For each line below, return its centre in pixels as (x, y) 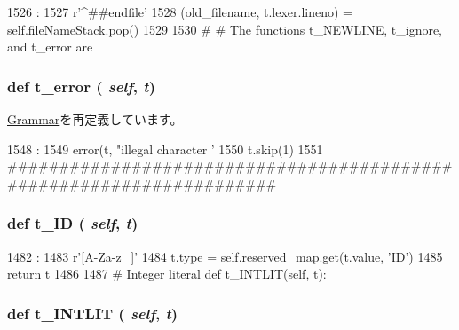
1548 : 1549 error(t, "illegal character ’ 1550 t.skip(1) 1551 (165, 149)
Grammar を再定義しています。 (95, 119)
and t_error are (50, 47)
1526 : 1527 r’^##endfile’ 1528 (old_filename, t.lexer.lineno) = (180, 12)
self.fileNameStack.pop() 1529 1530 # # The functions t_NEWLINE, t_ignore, (225, 29)
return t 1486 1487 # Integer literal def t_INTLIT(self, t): (167, 274)
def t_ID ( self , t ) (73, 223)
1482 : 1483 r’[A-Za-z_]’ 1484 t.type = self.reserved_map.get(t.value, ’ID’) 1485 (225, 256)
